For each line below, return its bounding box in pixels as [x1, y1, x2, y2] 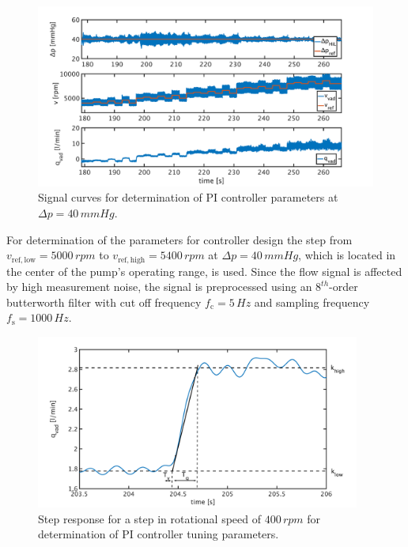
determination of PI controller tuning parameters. [38, 526, 279, 542]
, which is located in [298, 247, 396, 263]
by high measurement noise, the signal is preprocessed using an [6, 278, 312, 295]
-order [329, 278, 358, 295]
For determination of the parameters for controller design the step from [6, 231, 353, 247]
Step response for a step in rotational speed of [38, 510, 261, 526]
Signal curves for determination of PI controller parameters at [38, 189, 338, 206]
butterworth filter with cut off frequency [6, 293, 202, 310]
